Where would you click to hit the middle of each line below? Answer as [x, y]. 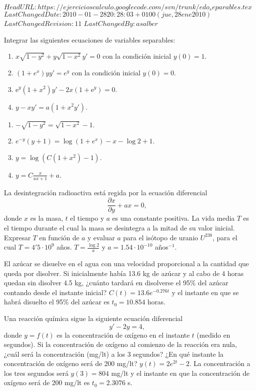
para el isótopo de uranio [161, 237]
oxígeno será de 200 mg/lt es [47, 382]
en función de [59, 237]
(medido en [213, 334]
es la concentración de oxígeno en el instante [123, 334]
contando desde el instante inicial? [55, 292]
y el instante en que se [205, 292]
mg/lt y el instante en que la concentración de [180, 373]
